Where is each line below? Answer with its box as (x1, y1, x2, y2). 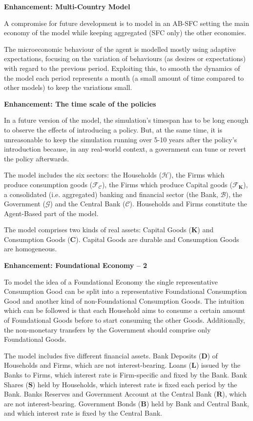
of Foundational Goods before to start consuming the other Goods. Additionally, (4, 315, 245, 325)
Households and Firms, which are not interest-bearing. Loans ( (4, 360, 191, 370)
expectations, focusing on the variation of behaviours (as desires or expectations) (4, 53, 246, 64)
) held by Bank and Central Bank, (146, 398, 249, 408)
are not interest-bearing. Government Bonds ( (4, 398, 141, 408)
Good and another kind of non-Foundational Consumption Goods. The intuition (4, 295, 244, 306)
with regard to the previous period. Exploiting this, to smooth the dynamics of (4, 63, 240, 73)
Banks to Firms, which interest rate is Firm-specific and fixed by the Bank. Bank (4, 370, 247, 379)
